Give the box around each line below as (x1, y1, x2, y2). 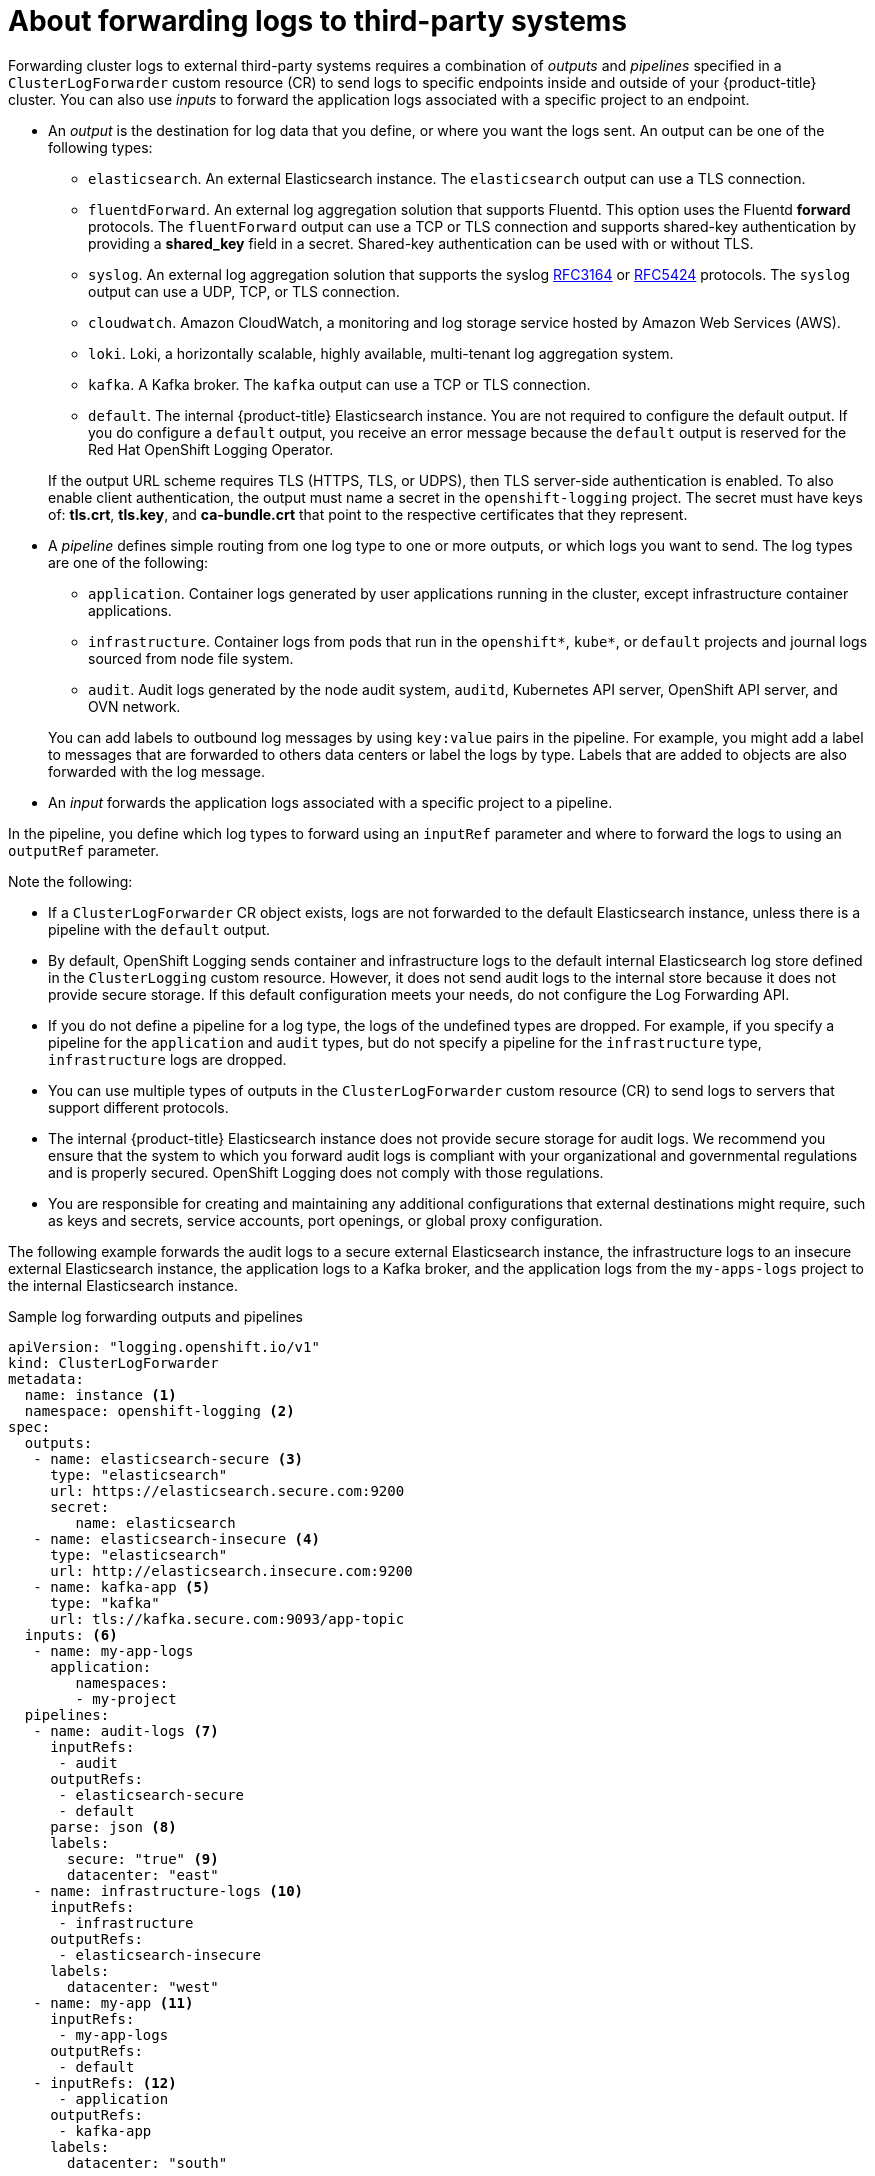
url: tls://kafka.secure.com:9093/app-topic (50, 1610, 405, 1627)
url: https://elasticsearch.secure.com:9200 (50, 1482, 405, 1499)
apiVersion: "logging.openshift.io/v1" (8, 1338, 320, 1355)
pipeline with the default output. (48, 920, 271, 938)
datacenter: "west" (67, 1978, 219, 1995)
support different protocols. (48, 1098, 229, 1116)
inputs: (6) (24, 1626, 118, 1643)
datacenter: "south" (67, 2154, 228, 2171)
